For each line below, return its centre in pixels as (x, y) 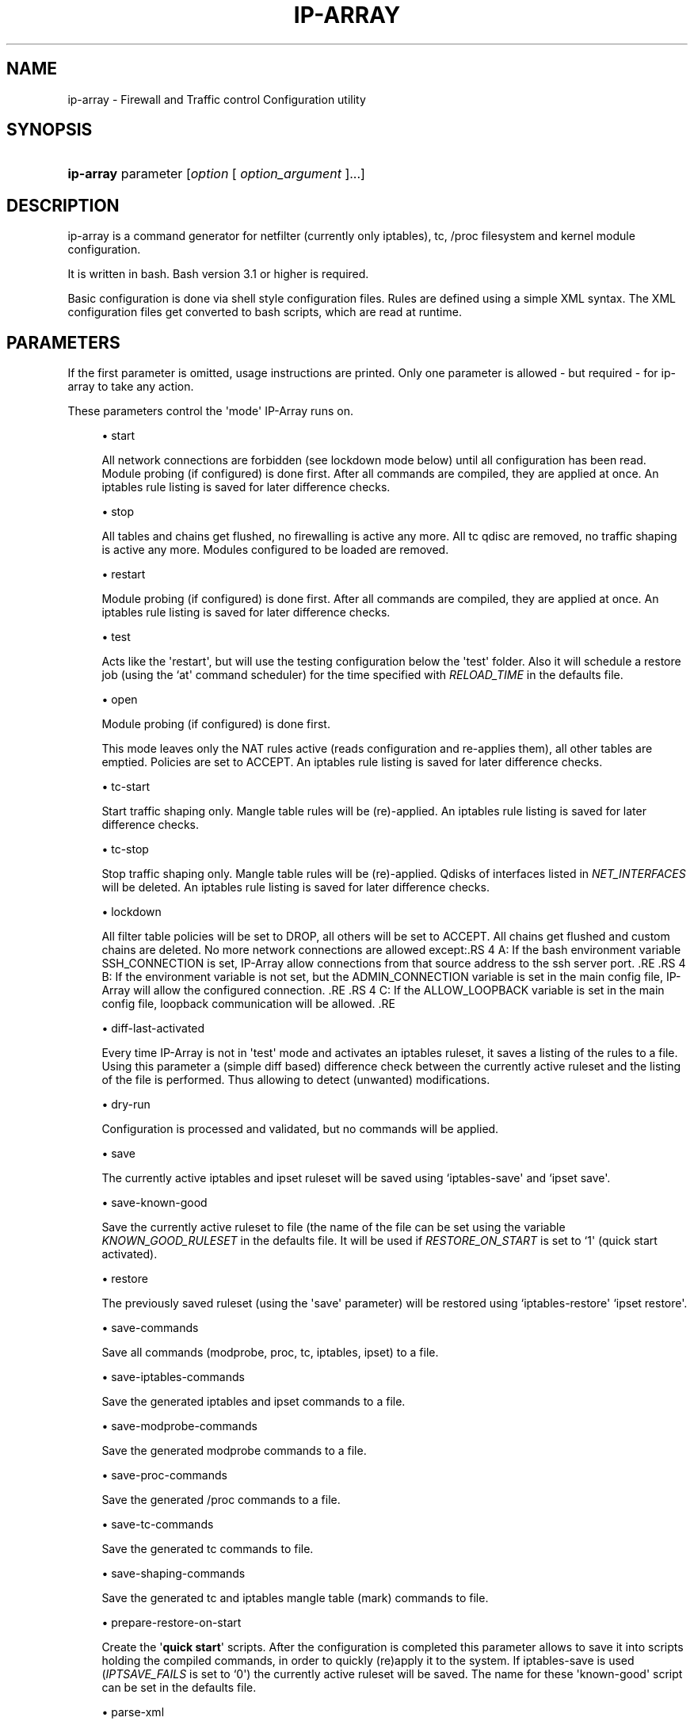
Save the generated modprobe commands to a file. (234, 1451)
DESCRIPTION (63, 205)
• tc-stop (125, 849)
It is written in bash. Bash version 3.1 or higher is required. (218, 274)
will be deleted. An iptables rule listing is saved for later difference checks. (296, 887)
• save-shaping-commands (173, 1574)
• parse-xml (133, 1712)
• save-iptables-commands (173, 1377)
